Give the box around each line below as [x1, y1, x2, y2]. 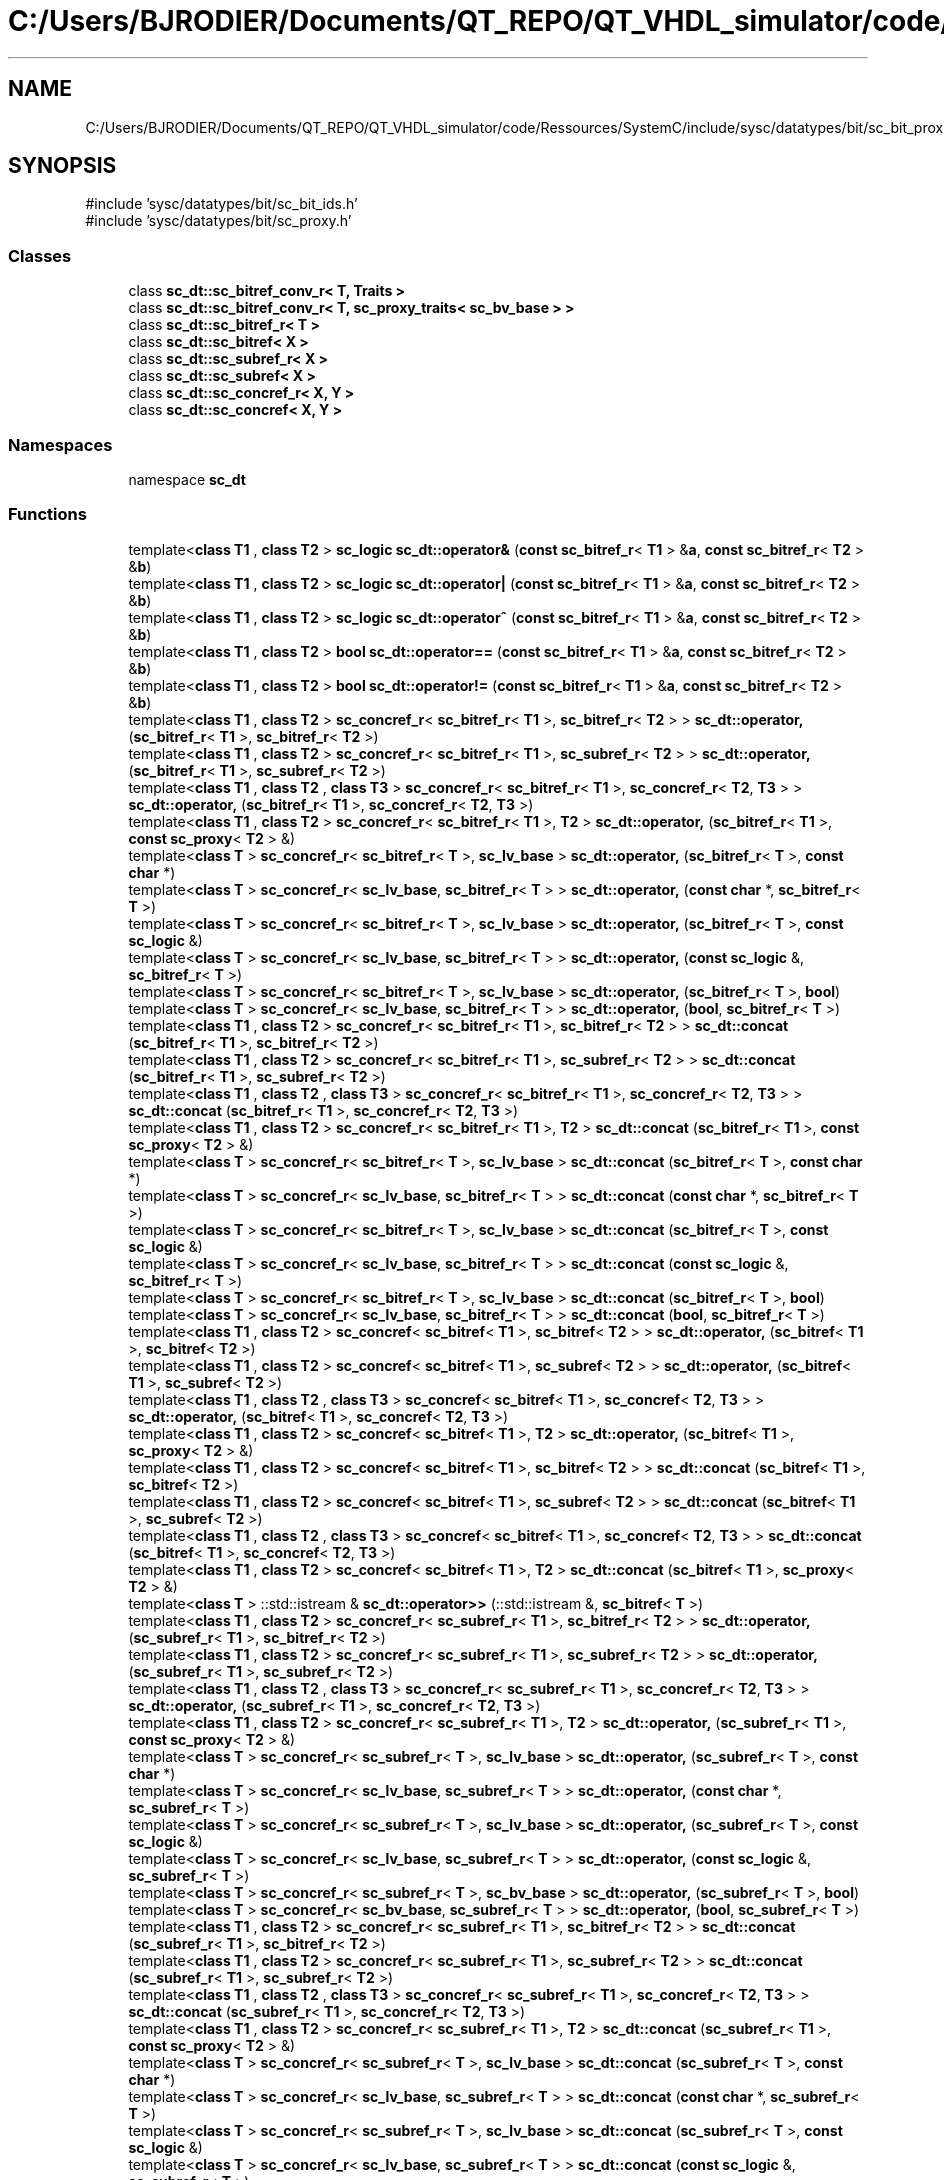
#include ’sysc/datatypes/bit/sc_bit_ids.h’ [85, 195, 358, 213]
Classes [8, 245, 72, 266]
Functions [8, 504, 87, 525]
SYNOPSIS [8, 153, 117, 179]
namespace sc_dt [128, 470, 246, 488]
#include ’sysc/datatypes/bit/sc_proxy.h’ [85, 212, 352, 230]
